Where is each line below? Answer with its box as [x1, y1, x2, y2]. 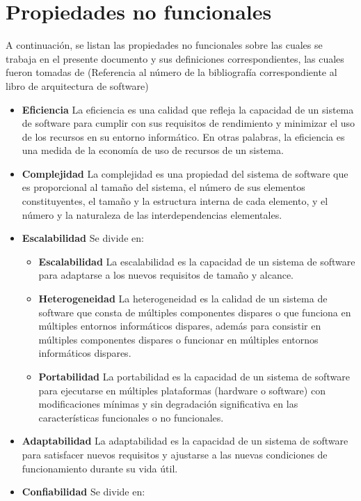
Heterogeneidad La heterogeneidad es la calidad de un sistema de [38, 291, 328, 306]
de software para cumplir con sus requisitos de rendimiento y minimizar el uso [22, 116, 355, 130]
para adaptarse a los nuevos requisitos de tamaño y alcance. [38, 268, 294, 282]
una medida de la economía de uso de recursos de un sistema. [22, 143, 284, 157]
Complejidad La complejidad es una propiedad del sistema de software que [22, 166, 348, 180]
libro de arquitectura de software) [6, 78, 149, 93]
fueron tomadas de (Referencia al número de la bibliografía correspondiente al [6, 65, 337, 79]
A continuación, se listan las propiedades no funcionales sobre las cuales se [6, 38, 323, 52]
